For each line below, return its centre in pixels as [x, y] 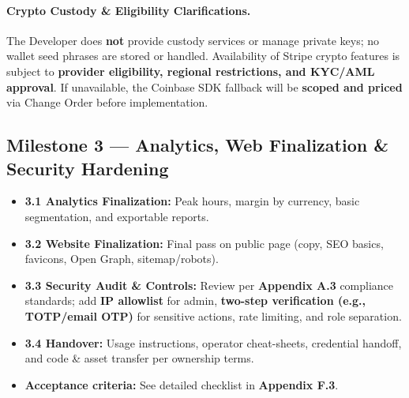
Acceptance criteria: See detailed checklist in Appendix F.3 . [182, 384]
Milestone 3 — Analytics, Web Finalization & [197, 145]
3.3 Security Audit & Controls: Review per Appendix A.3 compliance [209, 285]
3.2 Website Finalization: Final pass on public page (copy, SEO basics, [204, 243]
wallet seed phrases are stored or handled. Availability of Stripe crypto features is [203, 56]
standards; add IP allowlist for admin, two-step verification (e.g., [195, 300]
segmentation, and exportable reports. [117, 216]
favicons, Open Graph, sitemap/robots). [122, 259]
